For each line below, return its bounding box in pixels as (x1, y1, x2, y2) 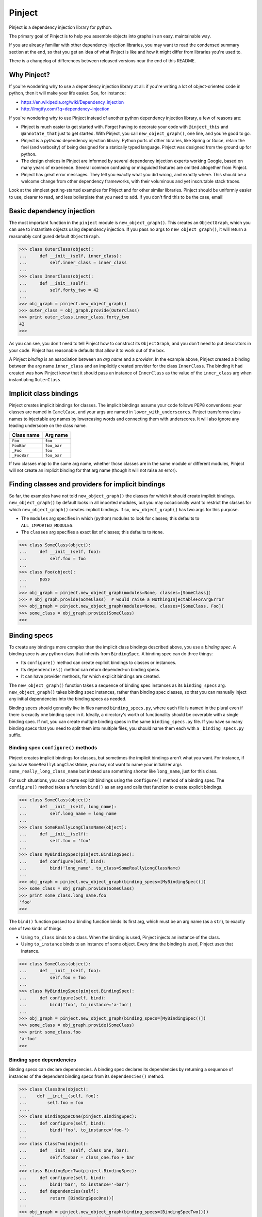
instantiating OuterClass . (9, 377, 62, 383)
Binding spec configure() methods (9, 744, 97, 751)
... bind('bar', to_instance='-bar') (19, 1182, 130, 1187)
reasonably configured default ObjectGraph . (9, 233, 100, 239)
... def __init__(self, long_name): (19, 804, 116, 810)
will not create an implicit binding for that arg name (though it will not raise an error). (9, 467, 177, 473)
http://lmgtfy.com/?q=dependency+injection (21, 106, 110, 112)
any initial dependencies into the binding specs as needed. (9, 696, 127, 702)
